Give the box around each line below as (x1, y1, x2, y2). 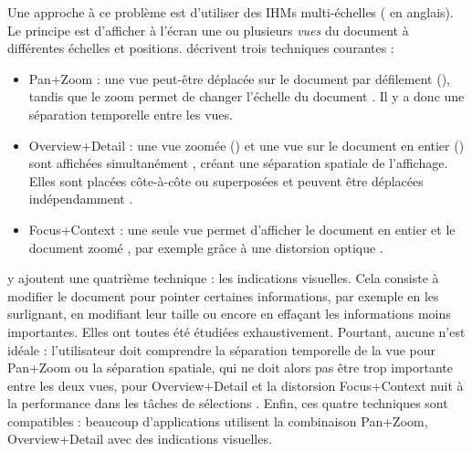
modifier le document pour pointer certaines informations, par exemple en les (7, 286, 439, 305)
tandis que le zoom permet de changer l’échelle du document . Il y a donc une (28, 87, 465, 106)
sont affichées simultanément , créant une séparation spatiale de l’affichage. (28, 153, 448, 173)
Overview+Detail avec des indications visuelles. (7, 429, 272, 448)
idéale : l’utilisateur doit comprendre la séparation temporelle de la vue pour (7, 340, 436, 359)
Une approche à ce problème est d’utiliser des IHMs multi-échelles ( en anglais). (7, 3, 454, 21)
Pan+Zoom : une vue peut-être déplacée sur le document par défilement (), (28, 68, 450, 88)
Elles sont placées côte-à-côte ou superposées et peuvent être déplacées (28, 171, 424, 190)
